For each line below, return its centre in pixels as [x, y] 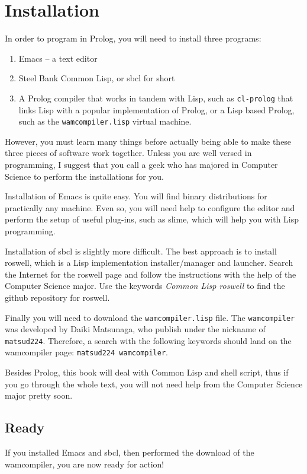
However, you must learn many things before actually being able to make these [148, 141]
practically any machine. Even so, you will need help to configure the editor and [150, 207]
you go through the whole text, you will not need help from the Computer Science [154, 384]
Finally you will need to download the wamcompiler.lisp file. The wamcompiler [150, 317]
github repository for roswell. [57, 297]
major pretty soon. [39, 395]
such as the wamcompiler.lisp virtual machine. [105, 121]
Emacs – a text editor [58, 58]
